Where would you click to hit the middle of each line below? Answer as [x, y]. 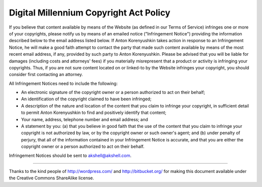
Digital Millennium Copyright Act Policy [90, 13]
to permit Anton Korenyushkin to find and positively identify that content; [94, 113]
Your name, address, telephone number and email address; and [84, 119]
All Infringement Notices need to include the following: [63, 83]
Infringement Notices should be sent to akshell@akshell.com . [70, 156]
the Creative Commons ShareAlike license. [51, 178]
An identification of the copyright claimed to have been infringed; [86, 99]
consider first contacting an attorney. [46, 75]
